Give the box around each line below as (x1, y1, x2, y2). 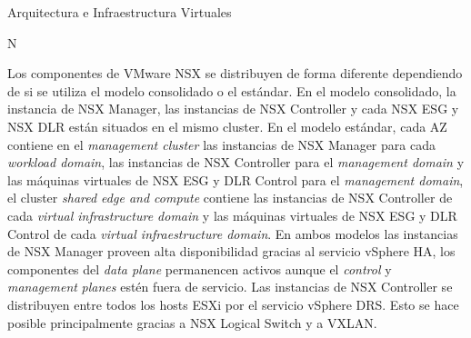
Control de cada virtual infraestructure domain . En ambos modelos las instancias (7, 224, 458, 243)
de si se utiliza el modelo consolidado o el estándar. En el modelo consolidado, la (7, 81, 456, 100)
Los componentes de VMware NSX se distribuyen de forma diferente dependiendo (7, 64, 463, 83)
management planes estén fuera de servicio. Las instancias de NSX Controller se (7, 277, 453, 296)
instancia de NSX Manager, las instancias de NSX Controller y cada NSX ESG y (7, 99, 459, 118)
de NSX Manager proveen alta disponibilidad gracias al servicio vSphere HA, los (7, 242, 456, 261)
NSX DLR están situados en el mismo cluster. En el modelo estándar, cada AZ (7, 116, 447, 135)
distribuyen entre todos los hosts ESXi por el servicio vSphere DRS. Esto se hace (7, 294, 459, 313)
